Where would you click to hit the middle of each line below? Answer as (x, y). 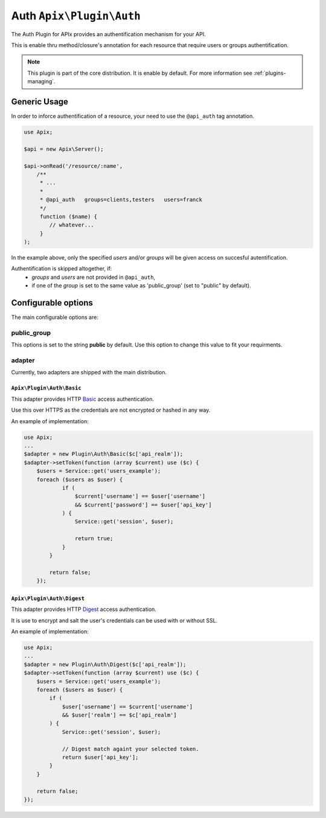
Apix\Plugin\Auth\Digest (48, 598)
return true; (94, 538)
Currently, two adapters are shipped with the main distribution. (89, 372)
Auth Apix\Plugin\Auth (76, 16)
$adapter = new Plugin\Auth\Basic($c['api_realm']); (104, 454)
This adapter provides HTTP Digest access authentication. (84, 609)
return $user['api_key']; (100, 757)
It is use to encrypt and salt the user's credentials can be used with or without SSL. (114, 620)
